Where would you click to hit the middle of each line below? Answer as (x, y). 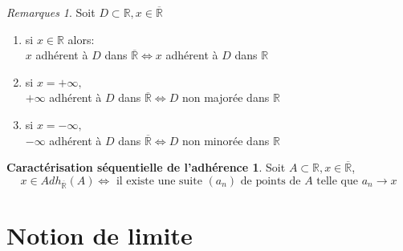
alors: (81, 39)
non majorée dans (226, 97)
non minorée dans (226, 140)
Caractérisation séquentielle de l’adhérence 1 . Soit (146, 167)
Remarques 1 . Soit (51, 12)
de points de (271, 181)
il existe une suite (159, 181)
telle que (338, 181)
